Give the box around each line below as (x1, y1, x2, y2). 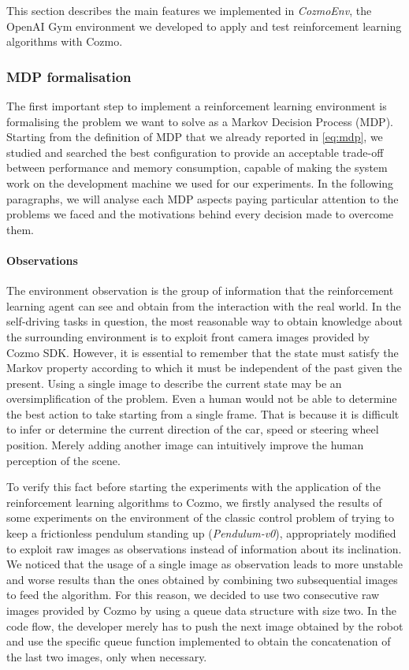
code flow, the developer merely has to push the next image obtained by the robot (6, 617, 403, 634)
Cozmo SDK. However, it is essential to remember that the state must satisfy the (6, 344, 399, 360)
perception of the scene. (6, 452, 121, 468)
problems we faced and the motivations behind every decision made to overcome (6, 206, 394, 222)
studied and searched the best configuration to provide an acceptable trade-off (6, 143, 384, 160)
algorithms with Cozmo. (6, 33, 123, 50)
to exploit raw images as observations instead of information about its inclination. (6, 540, 402, 556)
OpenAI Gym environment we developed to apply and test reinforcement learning (6, 17, 402, 34)
